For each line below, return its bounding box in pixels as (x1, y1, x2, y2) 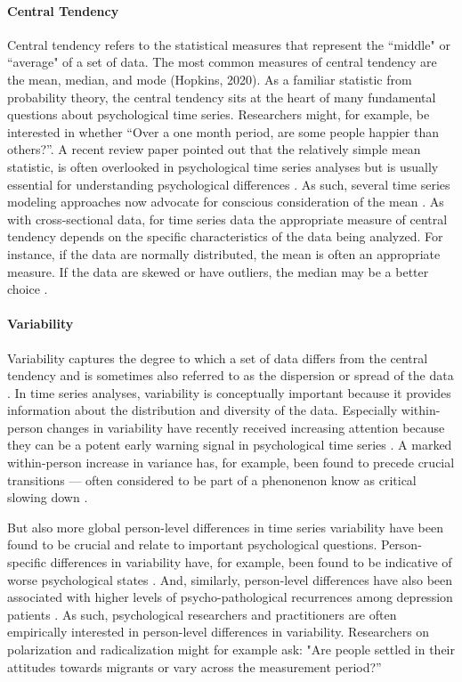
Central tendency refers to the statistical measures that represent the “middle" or (7, 35, 450, 53)
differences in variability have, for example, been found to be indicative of (50, 553, 452, 572)
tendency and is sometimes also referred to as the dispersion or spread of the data (7, 366, 454, 385)
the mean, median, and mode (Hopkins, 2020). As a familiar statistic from (7, 69, 412, 88)
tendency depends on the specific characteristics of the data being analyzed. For (7, 227, 443, 246)
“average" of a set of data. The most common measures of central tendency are (7, 53, 437, 71)
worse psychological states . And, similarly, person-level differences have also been (7, 570, 453, 589)
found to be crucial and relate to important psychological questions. (7, 535, 377, 554)
